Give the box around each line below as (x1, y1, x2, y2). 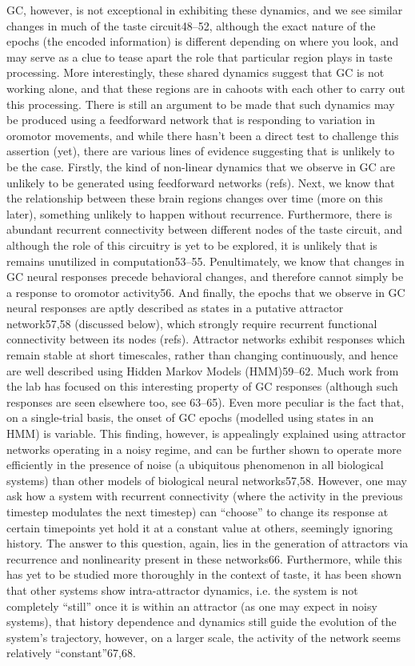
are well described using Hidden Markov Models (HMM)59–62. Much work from (6, 362, 399, 379)
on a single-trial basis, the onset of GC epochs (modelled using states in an (6, 409, 374, 426)
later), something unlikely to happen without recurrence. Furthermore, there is (6, 205, 393, 222)
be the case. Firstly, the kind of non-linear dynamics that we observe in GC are (6, 158, 396, 175)
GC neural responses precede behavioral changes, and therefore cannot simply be (6, 268, 404, 285)
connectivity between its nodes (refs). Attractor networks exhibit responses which (6, 331, 405, 347)
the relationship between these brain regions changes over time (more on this (6, 190, 383, 207)
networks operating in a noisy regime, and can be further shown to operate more (6, 440, 402, 457)
